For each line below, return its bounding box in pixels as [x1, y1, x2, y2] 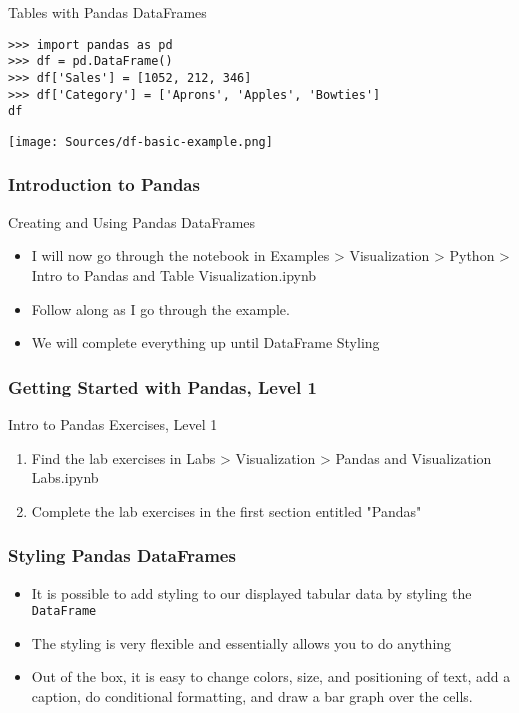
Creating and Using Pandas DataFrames [8, 211, 256, 232]
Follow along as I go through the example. [31, 298, 290, 319]
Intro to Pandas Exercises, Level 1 [8, 413, 218, 434]
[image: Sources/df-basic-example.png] [8, 134, 273, 149]
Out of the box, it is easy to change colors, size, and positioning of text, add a [31, 666, 511, 687]
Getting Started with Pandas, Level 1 [8, 374, 317, 399]
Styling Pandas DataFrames [8, 543, 236, 568]
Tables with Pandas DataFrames [8, 2, 207, 22]
